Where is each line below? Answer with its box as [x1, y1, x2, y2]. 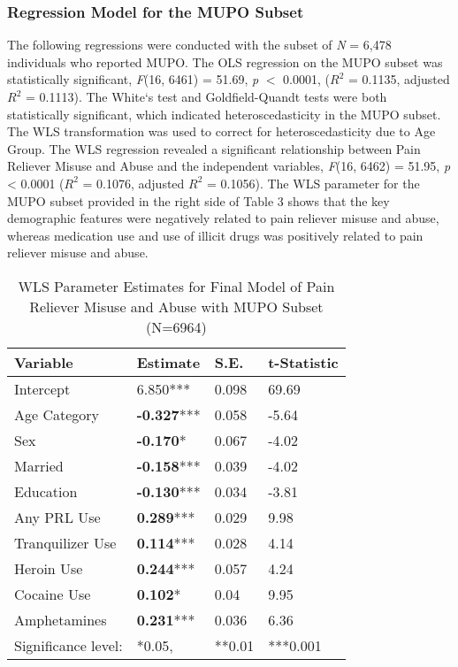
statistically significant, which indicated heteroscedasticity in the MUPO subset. [7, 104, 441, 123]
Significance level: [14, 634, 123, 655]
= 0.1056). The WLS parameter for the [207, 173, 420, 192]
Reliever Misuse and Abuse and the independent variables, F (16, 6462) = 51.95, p [7, 157, 451, 175]
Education [14, 480, 78, 502]
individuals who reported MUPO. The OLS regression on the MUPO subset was [7, 52, 443, 71]
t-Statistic [268, 351, 339, 372]
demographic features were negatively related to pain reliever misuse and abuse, [7, 209, 439, 227]
